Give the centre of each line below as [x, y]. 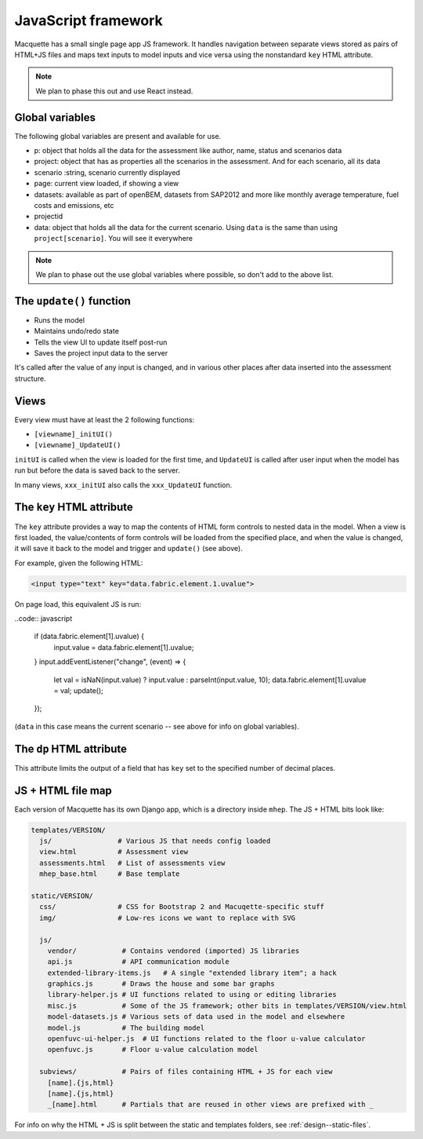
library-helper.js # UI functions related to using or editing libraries [192, 995]
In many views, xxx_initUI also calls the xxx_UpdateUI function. [123, 485]
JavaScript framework [89, 20]
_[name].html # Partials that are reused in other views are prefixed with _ [211, 1104]
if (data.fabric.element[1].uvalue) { [89, 637]
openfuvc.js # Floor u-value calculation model [153, 1050]
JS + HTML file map [63, 790]
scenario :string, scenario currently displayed [107, 172]
